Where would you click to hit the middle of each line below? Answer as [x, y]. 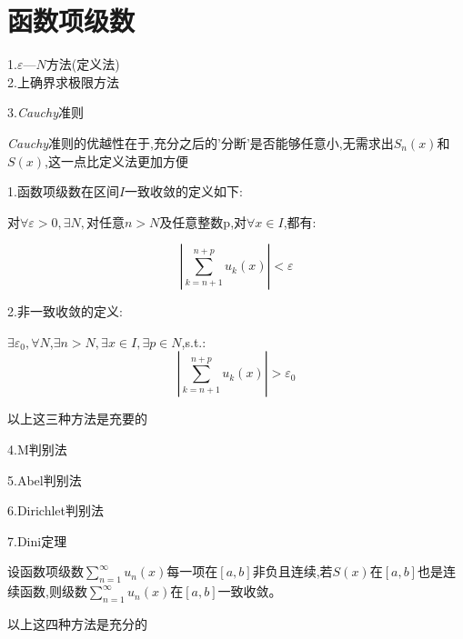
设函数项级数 [45, 571]
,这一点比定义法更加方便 [116, 160]
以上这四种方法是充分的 [77, 624]
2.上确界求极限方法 [63, 81]
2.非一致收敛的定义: [65, 311]
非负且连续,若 [292, 571]
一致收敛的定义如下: [184, 191]
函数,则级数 [53, 591]
